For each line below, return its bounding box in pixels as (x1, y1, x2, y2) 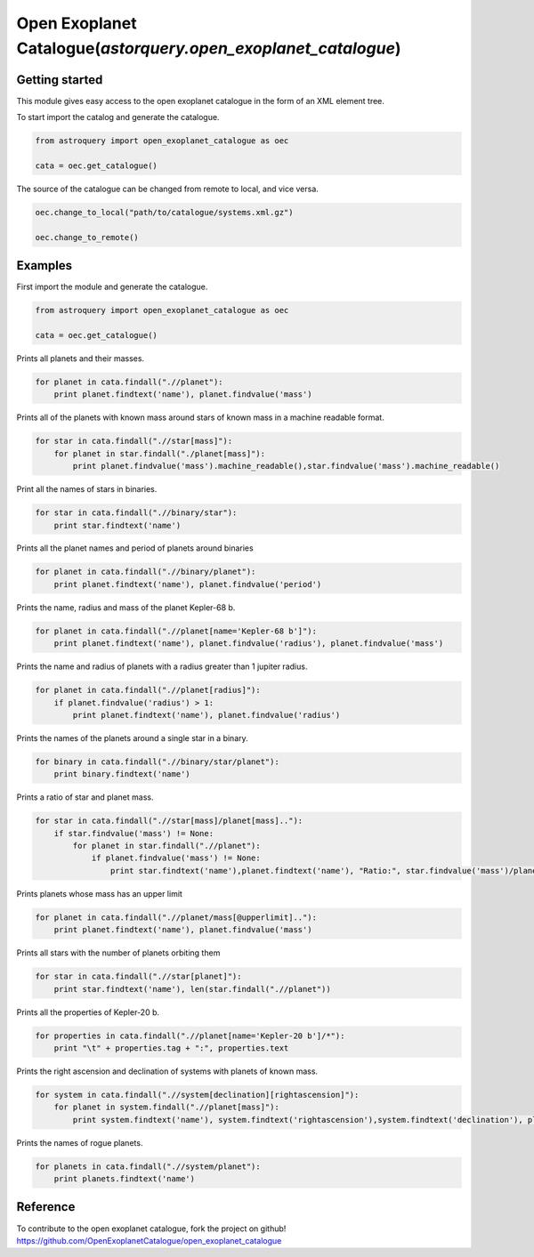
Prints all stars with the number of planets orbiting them (16, 947, 221, 958)
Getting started (16, 72, 103, 87)
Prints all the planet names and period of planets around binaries (16, 543, 254, 553)
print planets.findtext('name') (53, 1174, 196, 1184)
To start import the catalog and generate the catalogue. (16, 112, 220, 123)
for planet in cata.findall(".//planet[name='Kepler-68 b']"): (35, 625, 318, 636)
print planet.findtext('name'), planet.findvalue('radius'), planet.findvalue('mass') (53, 639, 444, 649)
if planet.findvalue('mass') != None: (91, 853, 262, 863)
